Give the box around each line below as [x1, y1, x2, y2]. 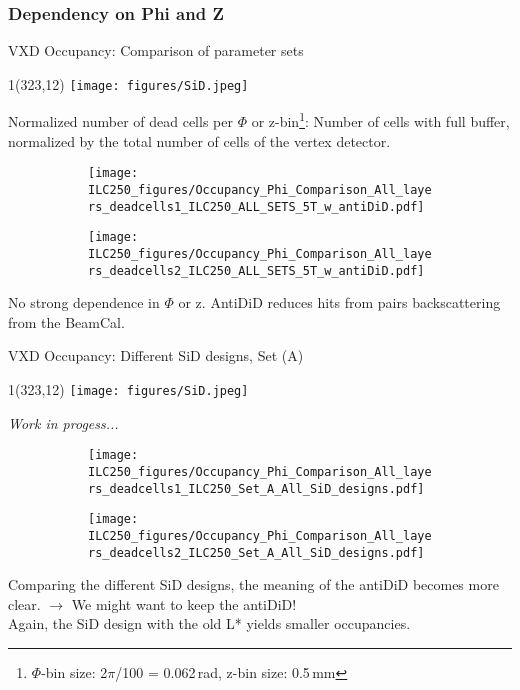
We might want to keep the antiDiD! [71, 593, 297, 614]
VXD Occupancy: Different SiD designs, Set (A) [8, 345, 304, 366]
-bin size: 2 [41, 662, 108, 682]
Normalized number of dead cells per [8, 111, 233, 132]
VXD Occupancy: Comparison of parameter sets [8, 40, 304, 61]
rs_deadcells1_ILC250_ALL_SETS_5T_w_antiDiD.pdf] [88, 199, 425, 214]
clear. [8, 593, 41, 614]
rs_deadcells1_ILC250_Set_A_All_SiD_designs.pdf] [88, 481, 425, 496]
